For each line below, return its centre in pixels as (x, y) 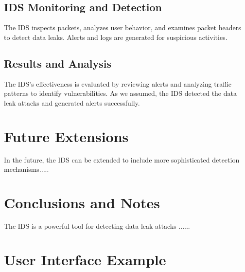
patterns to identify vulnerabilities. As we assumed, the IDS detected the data (120, 93)
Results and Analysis (58, 63)
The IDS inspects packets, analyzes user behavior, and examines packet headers (122, 27)
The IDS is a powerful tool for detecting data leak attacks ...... (97, 226)
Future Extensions (66, 136)
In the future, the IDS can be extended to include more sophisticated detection (122, 159)
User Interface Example (85, 259)
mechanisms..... (26, 169)
